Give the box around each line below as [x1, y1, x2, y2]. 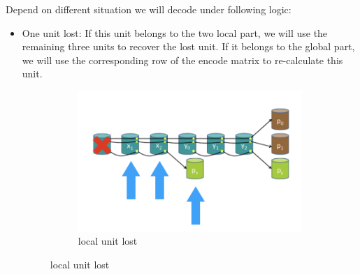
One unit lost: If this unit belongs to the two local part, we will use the [22, 25, 328, 40]
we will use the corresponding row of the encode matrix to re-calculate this [22, 52, 343, 67]
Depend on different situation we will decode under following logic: [6, 2, 291, 16]
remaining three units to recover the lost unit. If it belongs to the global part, [22, 39, 355, 54]
